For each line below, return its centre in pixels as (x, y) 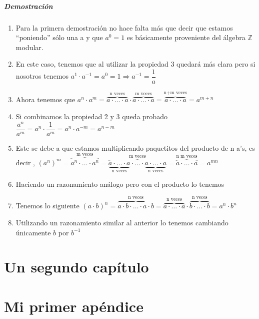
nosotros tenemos (42, 76)
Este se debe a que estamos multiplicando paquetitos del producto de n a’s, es (135, 147)
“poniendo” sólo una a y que (59, 37)
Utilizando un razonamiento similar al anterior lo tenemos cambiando (122, 222)
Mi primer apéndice (74, 306)
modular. (29, 47)
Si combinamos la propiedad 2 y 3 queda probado (91, 116)
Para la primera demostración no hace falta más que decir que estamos (124, 27)
